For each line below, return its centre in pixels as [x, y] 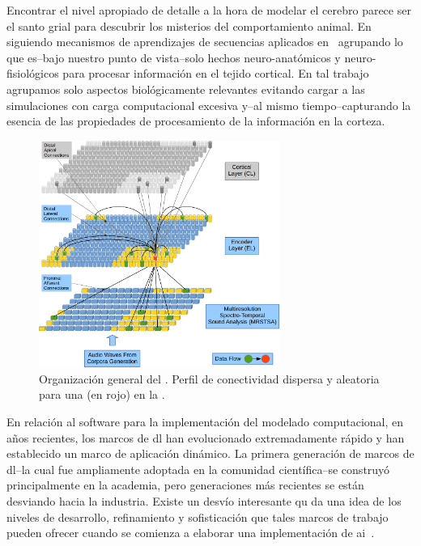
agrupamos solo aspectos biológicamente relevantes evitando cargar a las [186, 89]
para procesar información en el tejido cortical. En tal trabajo [216, 73]
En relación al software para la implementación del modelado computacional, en [205, 422]
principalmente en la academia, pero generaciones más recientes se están [185, 485]
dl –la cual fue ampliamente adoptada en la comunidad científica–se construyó [198, 469]
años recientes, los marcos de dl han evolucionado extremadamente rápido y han [206, 437]
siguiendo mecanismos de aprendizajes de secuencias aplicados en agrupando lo [205, 42]
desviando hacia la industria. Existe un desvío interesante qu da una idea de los [204, 501]
